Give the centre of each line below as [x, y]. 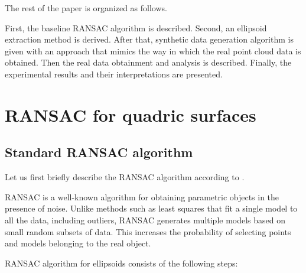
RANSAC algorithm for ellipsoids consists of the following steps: [121, 263]
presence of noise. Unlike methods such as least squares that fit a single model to [151, 208]
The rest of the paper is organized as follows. [86, 8]
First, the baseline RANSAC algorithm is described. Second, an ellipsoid [136, 27]
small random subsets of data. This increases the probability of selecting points [148, 231]
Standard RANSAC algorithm [99, 152]
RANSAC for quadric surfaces [131, 114]
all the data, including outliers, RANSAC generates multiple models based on [145, 220]
